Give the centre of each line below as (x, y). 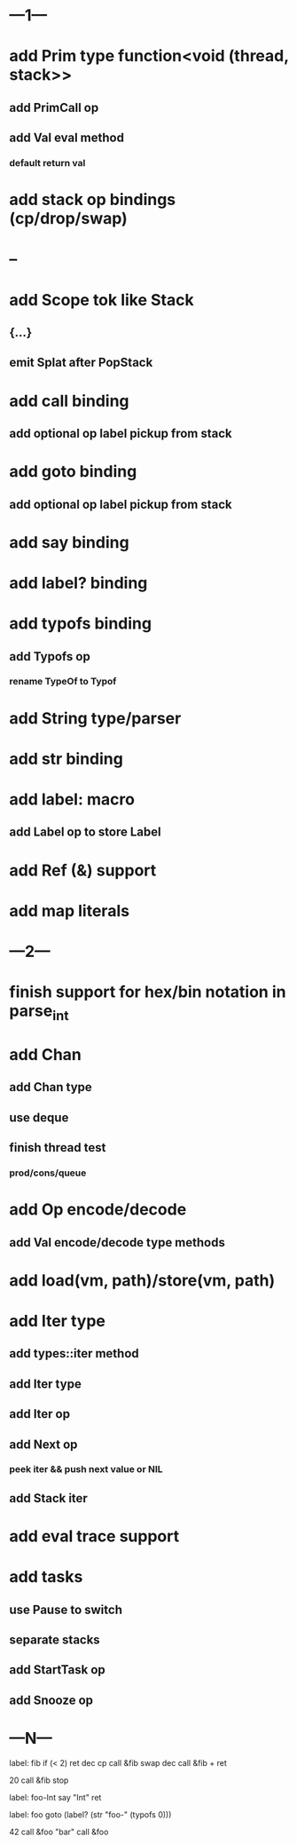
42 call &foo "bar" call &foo (59, 1832)
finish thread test (58, 1148)
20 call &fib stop (39, 1780)
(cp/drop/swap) (68, 219)
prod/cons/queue (48, 1173)
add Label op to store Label (85, 832)
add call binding (70, 401)
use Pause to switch (66, 1609)
